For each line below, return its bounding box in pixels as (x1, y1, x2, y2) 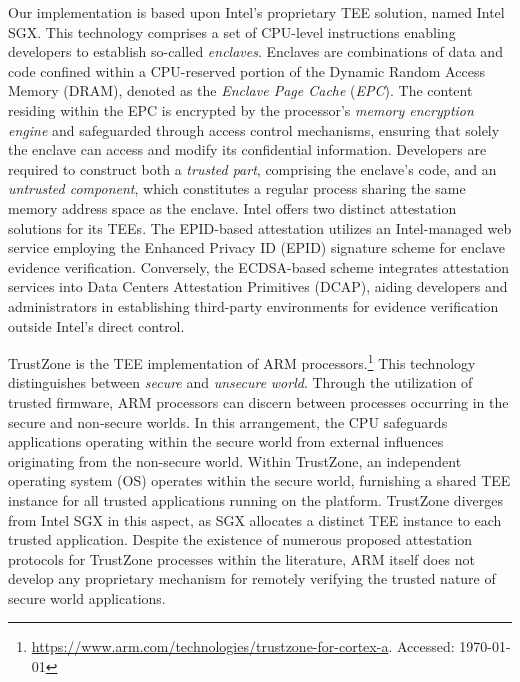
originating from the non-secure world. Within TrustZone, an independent (8, 450, 462, 471)
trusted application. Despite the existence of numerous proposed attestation (8, 529, 472, 550)
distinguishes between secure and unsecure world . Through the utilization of (8, 372, 473, 393)
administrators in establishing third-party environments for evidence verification (8, 295, 499, 316)
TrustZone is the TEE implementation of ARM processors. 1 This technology (8, 350, 476, 373)
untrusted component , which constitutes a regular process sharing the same (8, 178, 466, 199)
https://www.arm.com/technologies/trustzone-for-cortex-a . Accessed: (31, 636, 455, 657)
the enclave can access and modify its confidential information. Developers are (8, 139, 487, 160)
